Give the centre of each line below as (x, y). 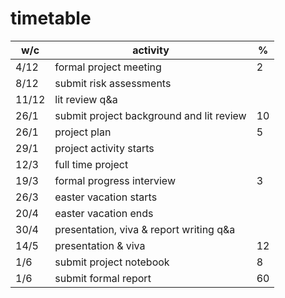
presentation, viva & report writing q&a (145, 229)
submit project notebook (112, 262)
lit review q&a (86, 99)
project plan (83, 132)
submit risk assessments (113, 83)
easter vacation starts (106, 197)
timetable (51, 18)
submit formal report (103, 278)
